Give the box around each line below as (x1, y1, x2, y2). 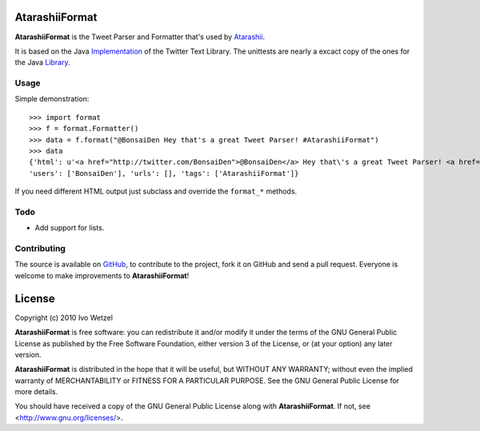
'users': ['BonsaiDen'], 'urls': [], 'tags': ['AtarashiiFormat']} (29, 169, 299, 178)
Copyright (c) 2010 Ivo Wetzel (14, 313, 114, 322)
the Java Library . (14, 58, 71, 67)
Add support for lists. (34, 223, 105, 233)
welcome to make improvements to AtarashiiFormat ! (14, 270, 190, 280)
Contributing (14, 243, 66, 254)
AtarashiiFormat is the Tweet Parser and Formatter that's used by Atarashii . (14, 32, 266, 42)
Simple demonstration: (14, 94, 90, 104)
